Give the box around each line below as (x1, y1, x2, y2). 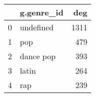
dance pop (20, 50, 56, 62)
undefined (20, 21, 54, 33)
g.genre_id (20, 6, 64, 18)
